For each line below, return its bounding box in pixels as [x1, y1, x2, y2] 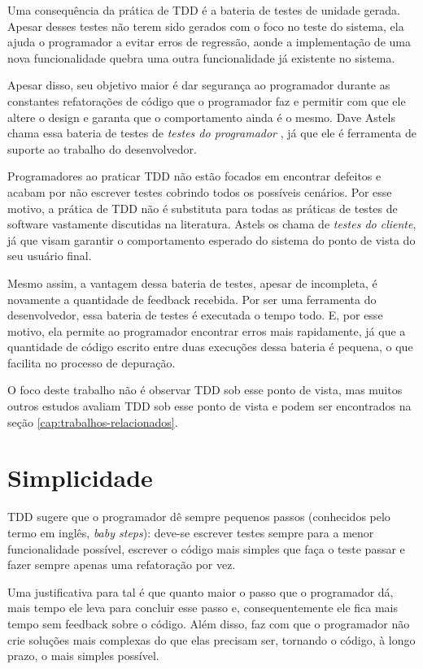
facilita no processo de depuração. [7, 354, 176, 371]
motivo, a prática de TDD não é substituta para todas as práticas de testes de [7, 199, 398, 216]
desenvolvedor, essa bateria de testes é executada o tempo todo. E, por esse [7, 306, 383, 324]
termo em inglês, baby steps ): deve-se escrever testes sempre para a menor [7, 523, 374, 541]
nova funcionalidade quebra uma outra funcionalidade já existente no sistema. [7, 49, 395, 66]
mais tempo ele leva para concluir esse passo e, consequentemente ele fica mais [7, 599, 398, 616]
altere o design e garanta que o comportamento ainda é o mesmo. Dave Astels [7, 108, 395, 125]
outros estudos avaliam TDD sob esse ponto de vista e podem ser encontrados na [7, 397, 412, 415]
